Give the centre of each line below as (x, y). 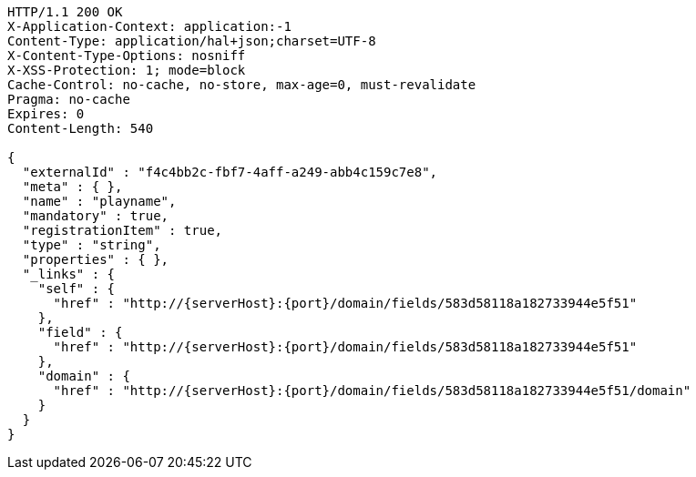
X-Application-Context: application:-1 (149, 26)
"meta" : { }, (72, 187)
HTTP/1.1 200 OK (65, 12)
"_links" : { (69, 274)
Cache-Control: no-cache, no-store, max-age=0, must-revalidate (242, 85)
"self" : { (77, 289)
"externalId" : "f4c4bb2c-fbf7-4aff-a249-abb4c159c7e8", (230, 172)
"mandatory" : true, (96, 216)
